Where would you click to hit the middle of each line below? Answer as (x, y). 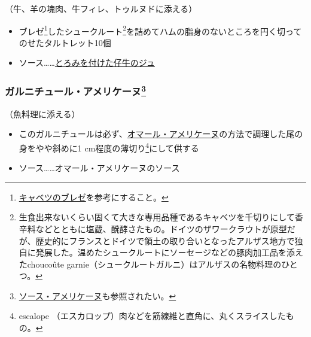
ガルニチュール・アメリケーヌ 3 (76, 90)
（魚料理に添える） (42, 113)
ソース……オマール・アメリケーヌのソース (99, 168)
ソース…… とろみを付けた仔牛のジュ (87, 63)
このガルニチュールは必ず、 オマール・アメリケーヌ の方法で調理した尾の (161, 134)
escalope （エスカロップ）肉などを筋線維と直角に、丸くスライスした (152, 316)
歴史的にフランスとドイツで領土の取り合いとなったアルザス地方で (165, 240)
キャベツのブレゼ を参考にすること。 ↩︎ (94, 197)
